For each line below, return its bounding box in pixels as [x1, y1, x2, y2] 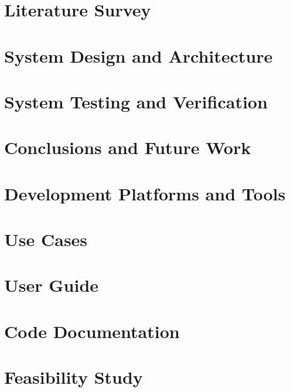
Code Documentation [4, 319, 180, 343]
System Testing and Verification [4, 89, 268, 113]
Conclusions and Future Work [4, 135, 251, 159]
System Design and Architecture [4, 43, 273, 67]
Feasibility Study [4, 365, 143, 389]
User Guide [4, 273, 99, 297]
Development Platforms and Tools [4, 181, 286, 205]
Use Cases [4, 227, 88, 251]
